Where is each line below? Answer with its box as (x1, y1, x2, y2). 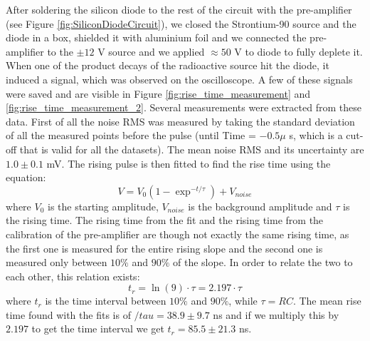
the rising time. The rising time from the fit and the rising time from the (6, 213, 324, 228)
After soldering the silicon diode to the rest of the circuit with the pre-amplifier (6, 2, 352, 16)
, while (228, 293, 258, 308)
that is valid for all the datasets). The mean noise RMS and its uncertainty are (19, 141, 364, 156)
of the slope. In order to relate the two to (173, 255, 353, 270)
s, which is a (289, 128, 343, 143)
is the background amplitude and (188, 198, 332, 213)
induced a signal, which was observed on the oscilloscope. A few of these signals (6, 71, 353, 86)
